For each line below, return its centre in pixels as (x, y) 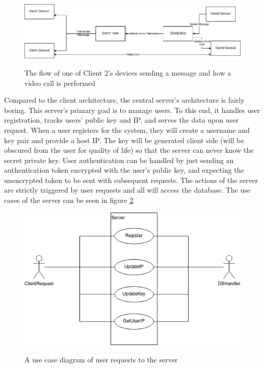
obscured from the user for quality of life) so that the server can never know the (129, 150)
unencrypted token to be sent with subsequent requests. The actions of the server (131, 180)
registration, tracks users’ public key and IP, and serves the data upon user (121, 120)
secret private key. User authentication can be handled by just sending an (119, 160)
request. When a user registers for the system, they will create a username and (127, 130)
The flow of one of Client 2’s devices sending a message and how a (128, 72)
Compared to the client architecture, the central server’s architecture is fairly (124, 100)
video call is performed (60, 83)
